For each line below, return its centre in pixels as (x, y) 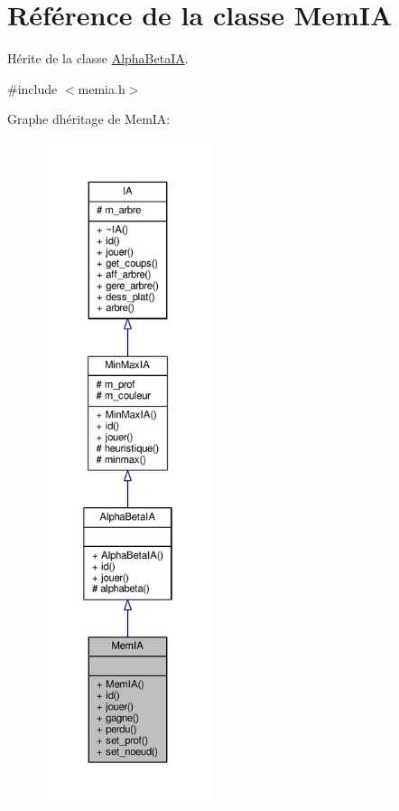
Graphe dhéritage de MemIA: (89, 119)
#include (32, 88)
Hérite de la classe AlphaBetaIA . (98, 58)
